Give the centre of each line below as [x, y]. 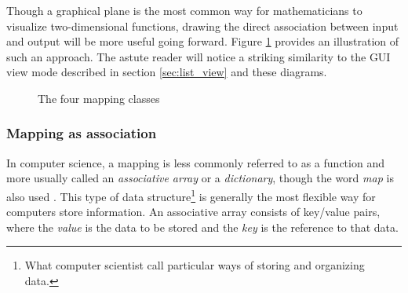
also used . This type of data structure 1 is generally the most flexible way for [191, 195]
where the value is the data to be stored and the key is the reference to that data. [202, 227]
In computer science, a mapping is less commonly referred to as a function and [195, 162]
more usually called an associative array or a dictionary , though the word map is [200, 178]
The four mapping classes [99, 98]
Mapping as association [82, 133]
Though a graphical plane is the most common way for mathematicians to [184, 10]
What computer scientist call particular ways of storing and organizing [195, 265]
